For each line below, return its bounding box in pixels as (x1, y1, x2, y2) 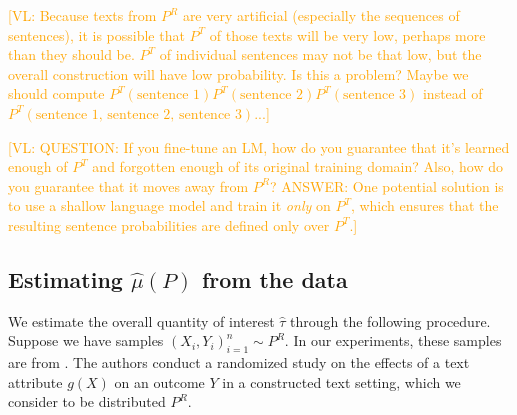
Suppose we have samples (8, 330, 164, 351)
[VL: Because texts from (8, 5, 157, 25)
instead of (422, 83, 483, 104)
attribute (8, 371, 63, 392)
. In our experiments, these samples (284, 330, 502, 351)
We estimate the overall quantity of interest (8, 310, 275, 331)
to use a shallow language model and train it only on (8, 195, 331, 216)
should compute (8, 83, 105, 104)
